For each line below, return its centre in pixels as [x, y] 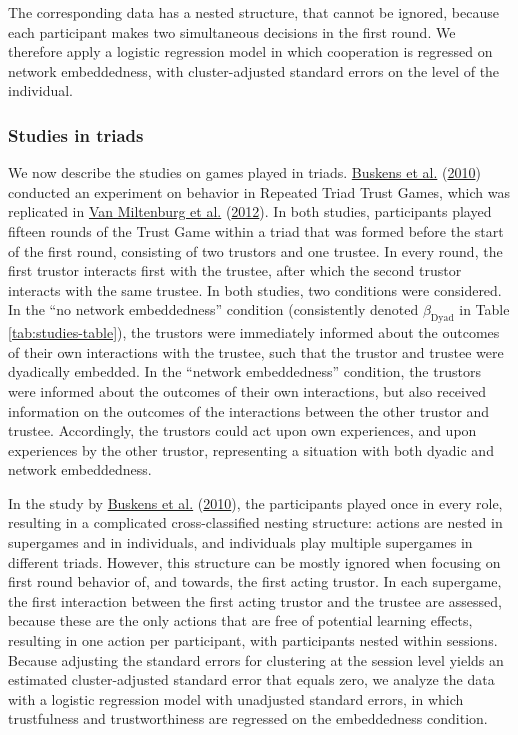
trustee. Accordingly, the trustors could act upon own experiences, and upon [242, 430]
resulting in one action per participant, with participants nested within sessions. [253, 640]
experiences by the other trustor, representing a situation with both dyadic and [251, 449]
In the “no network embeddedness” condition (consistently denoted [213, 309]
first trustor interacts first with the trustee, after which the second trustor [235, 270]
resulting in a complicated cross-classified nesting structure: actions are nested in [255, 522]
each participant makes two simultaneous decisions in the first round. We [232, 31]
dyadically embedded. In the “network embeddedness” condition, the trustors [244, 371]
